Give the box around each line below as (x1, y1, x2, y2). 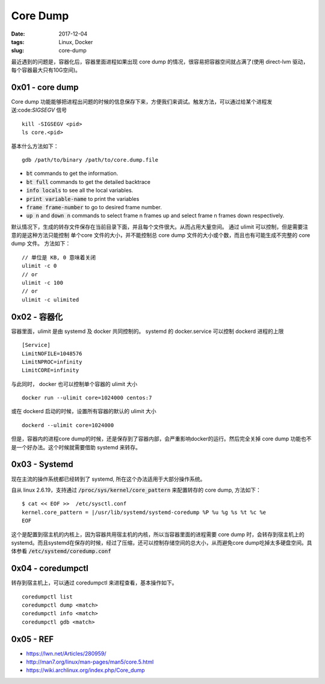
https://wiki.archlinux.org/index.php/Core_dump (26, 667, 145, 674)
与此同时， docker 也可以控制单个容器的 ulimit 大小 (11, 380, 138, 387)
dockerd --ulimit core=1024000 (22, 422, 114, 428)
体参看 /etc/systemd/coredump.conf (11, 548, 111, 555)
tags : (11, 38, 25, 45)
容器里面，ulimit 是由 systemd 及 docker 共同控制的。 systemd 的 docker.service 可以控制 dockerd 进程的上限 (11, 328, 284, 335)
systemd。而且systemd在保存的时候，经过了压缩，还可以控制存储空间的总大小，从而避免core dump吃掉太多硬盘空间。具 (11, 539, 312, 546)
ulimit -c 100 (22, 279, 63, 287)
